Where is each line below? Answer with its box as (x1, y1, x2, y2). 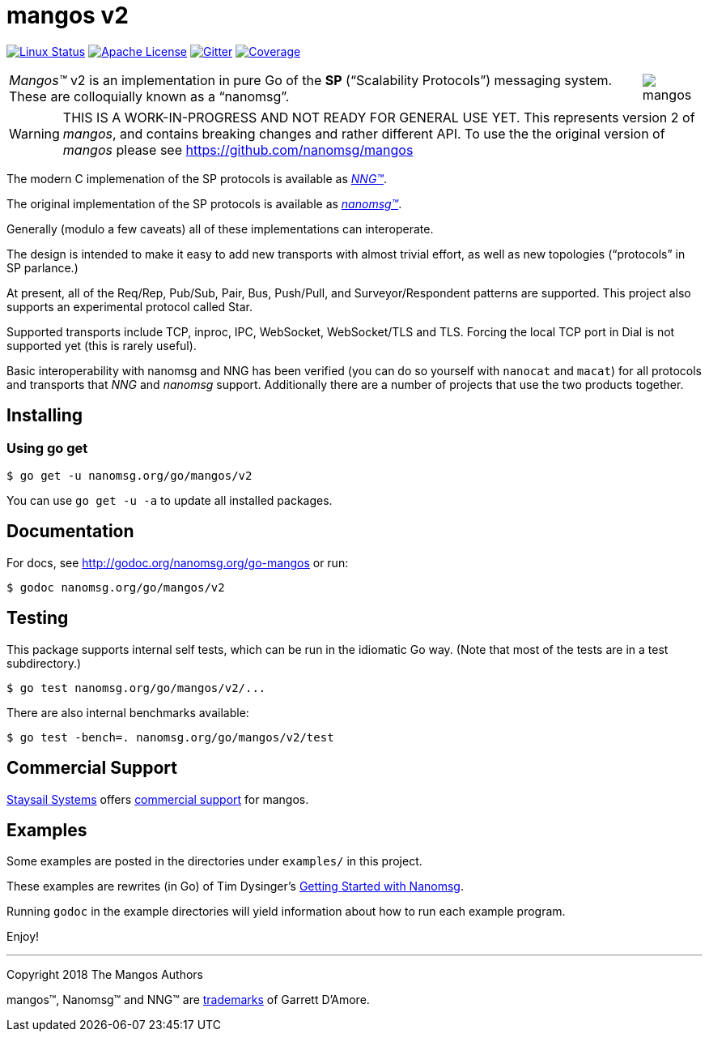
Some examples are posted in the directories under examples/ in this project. (6, 854, 422, 869)
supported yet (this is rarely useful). (6, 338, 197, 352)
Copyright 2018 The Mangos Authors (6, 968, 203, 982)
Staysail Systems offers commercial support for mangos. (6, 792, 309, 806)
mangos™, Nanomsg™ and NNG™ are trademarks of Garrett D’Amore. (6, 993, 370, 1007)
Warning (9, 125, 60, 142)
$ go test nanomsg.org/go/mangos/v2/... (6, 681, 266, 694)
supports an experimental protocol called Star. (6, 299, 253, 314)
